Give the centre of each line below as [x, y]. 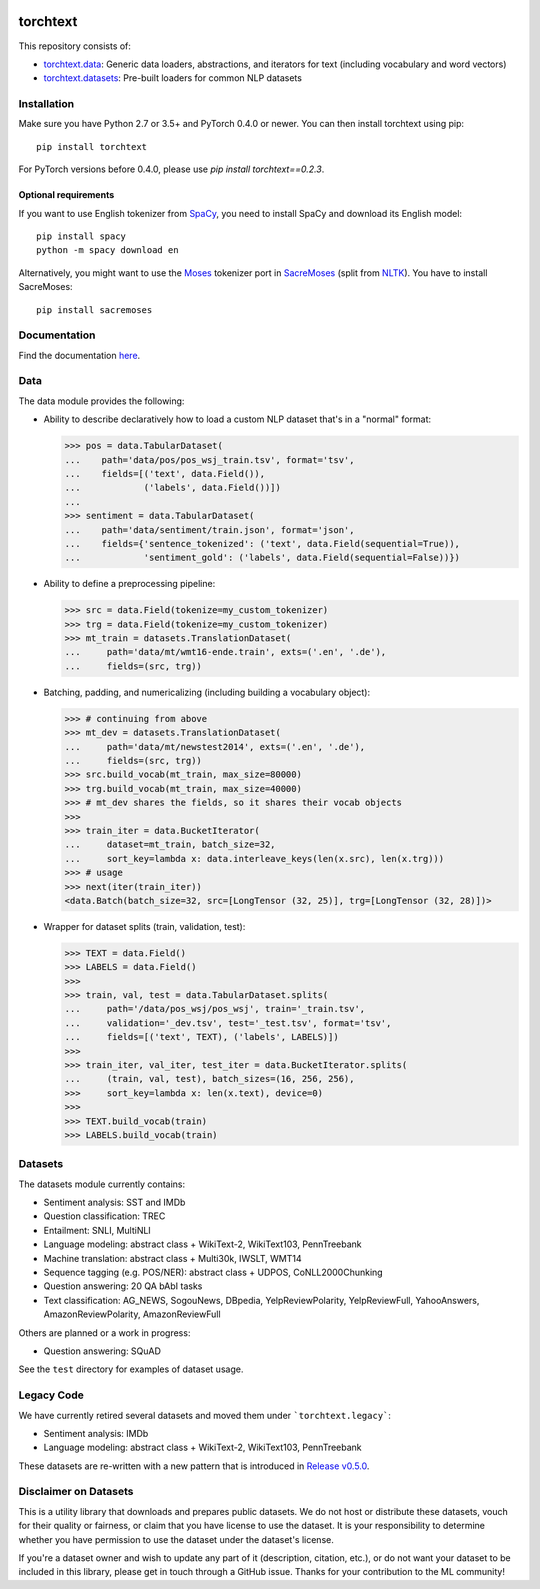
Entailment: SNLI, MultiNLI [97, 1230]
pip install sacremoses [94, 309]
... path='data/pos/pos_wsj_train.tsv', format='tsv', [209, 459]
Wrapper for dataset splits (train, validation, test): [144, 926]
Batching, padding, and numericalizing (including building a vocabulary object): [207, 692]
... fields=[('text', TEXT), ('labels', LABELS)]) [201, 1037]
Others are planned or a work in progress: [104, 1332]
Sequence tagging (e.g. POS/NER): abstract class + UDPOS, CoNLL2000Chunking [213, 1272]
